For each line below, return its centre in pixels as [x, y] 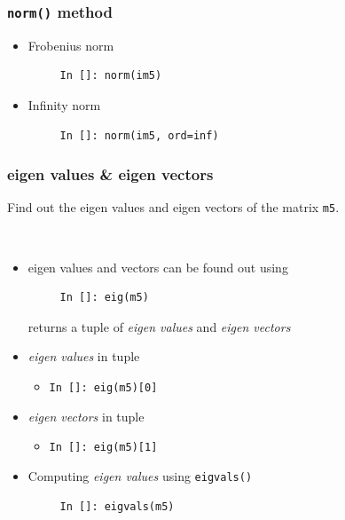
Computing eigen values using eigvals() [140, 475]
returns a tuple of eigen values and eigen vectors [159, 326]
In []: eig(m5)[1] [103, 448]
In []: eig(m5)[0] [103, 388]
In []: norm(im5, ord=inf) [139, 135]
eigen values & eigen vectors [110, 174]
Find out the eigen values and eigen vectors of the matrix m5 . [173, 207]
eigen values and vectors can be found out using [158, 267]
